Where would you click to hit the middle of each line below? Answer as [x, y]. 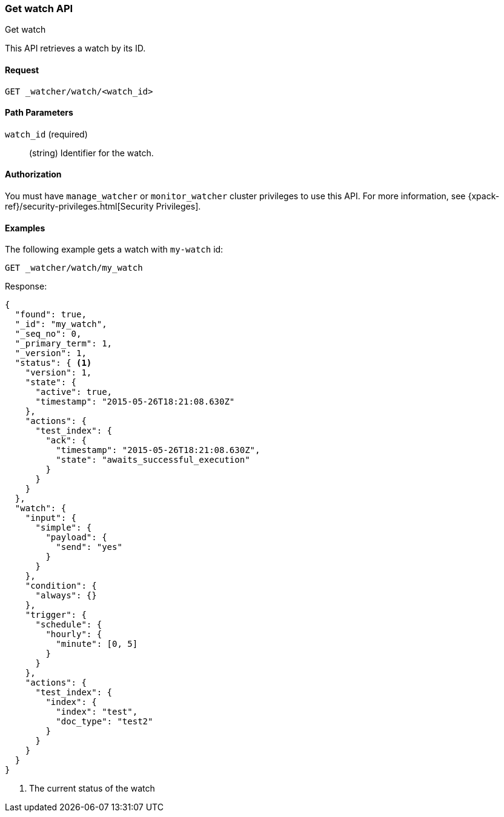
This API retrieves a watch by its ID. [75, 48]
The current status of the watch [92, 789]
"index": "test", [97, 712]
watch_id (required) [46, 134]
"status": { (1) [53, 363]
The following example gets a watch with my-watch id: [114, 250]
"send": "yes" [89, 547]
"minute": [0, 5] [97, 644]
